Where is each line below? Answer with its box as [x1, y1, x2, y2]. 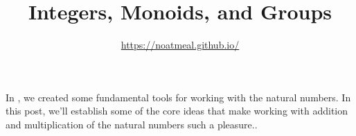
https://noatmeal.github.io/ [121, 37, 240, 52]
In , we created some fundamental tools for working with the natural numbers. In [6, 90, 351, 104]
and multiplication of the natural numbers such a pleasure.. [6, 117, 258, 131]
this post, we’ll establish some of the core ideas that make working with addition [6, 103, 348, 118]
